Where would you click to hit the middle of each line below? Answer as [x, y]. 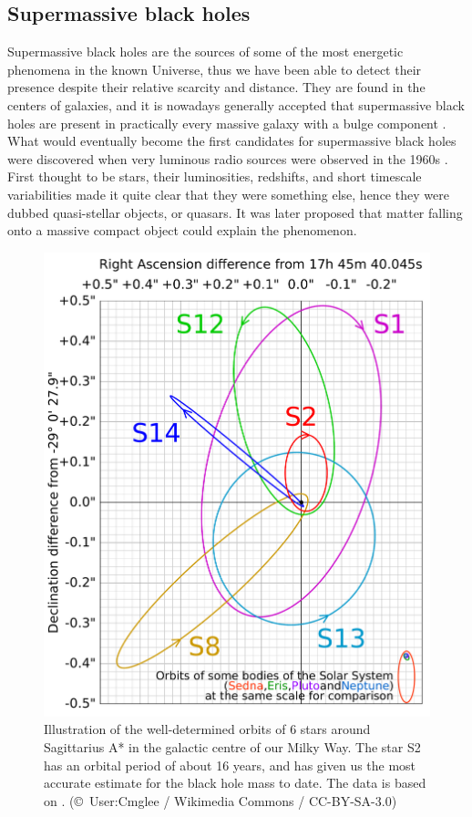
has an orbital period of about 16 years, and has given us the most [230, 765]
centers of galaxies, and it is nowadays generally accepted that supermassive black [236, 104]
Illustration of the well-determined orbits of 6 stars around [207, 729]
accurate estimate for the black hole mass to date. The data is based [235, 783]
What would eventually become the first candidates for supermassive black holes [232, 141]
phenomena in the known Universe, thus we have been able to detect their [215, 69]
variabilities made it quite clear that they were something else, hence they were [228, 194]
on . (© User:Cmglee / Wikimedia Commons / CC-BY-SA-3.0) [221, 800]
